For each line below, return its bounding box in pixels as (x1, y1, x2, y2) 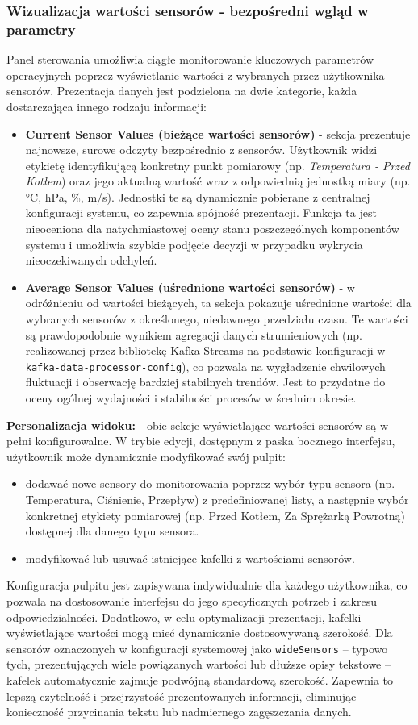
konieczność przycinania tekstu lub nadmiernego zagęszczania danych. (6, 703, 352, 720)
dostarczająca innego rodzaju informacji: (6, 98, 207, 115)
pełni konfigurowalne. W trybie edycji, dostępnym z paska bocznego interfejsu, (6, 432, 395, 449)
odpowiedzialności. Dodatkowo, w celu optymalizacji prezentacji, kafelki (6, 608, 362, 625)
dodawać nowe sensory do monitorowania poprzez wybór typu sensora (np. (25, 475, 395, 492)
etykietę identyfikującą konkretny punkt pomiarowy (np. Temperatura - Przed (25, 156, 410, 173)
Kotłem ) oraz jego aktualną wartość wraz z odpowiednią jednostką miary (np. (25, 173, 411, 190)
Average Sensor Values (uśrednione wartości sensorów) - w (25, 278, 355, 295)
